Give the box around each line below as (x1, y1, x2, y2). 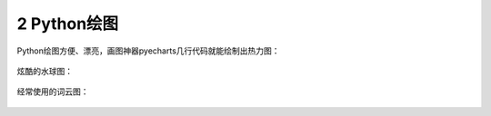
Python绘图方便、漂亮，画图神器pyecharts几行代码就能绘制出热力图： (16, 45, 281, 56)
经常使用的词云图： (16, 86, 89, 97)
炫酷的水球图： (16, 65, 73, 76)
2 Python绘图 (16, 14, 119, 34)
